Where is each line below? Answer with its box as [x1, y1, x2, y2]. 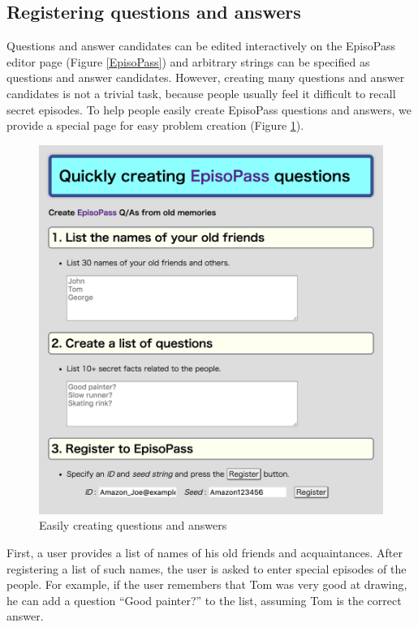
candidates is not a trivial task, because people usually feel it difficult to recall [6, 84, 396, 101]
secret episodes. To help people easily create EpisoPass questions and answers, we [6, 101, 412, 118]
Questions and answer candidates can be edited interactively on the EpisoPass [6, 37, 395, 54]
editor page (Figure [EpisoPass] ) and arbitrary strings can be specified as [6, 53, 370, 70]
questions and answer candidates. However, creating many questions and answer [6, 69, 405, 86]
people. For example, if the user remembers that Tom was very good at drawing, [6, 576, 407, 593]
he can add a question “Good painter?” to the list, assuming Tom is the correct [6, 591, 402, 608]
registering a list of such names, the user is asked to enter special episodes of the [6, 560, 407, 577]
